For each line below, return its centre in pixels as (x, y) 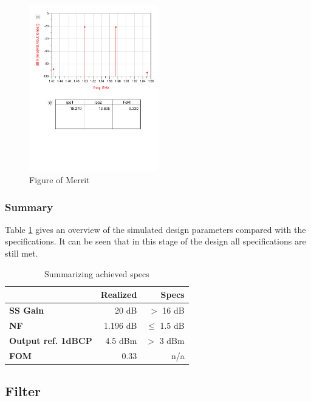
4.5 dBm (121, 340)
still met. (22, 253)
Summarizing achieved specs (97, 273)
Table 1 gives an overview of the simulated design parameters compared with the (155, 229)
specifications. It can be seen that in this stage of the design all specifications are (155, 241)
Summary (29, 207)
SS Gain (27, 310)
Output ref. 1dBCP (51, 340)
